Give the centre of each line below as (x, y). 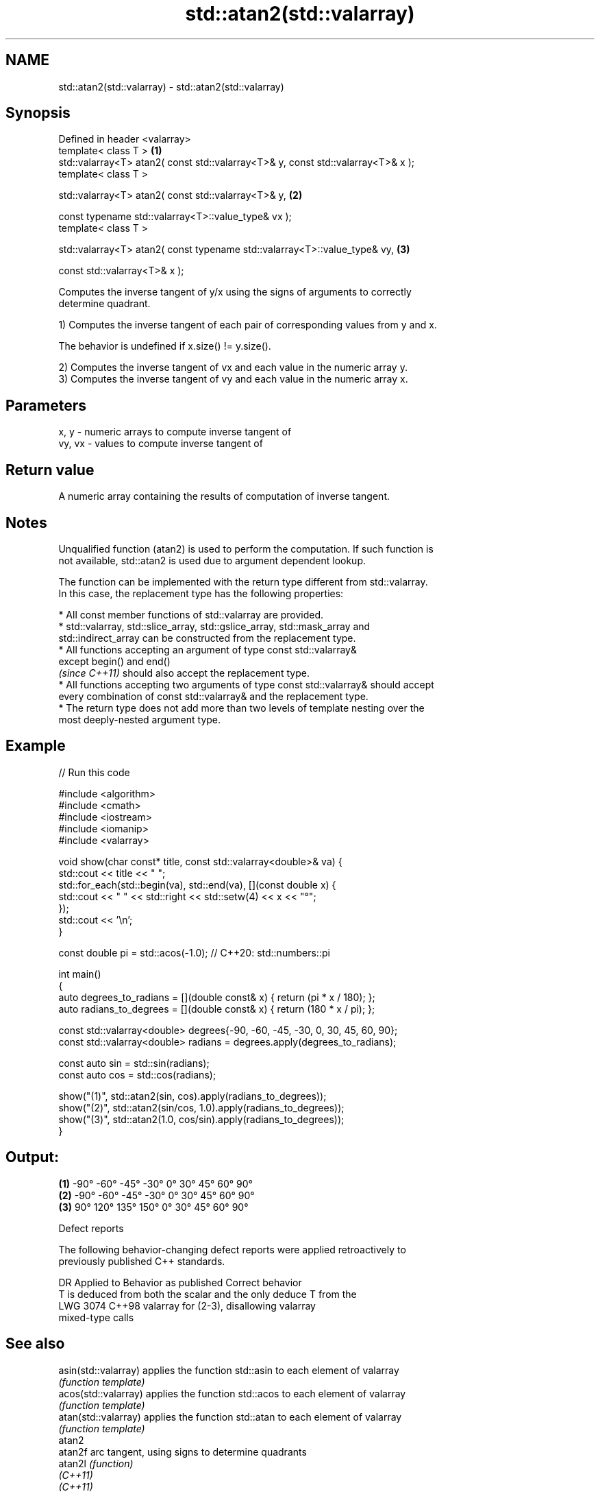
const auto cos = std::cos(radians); (137, 1074)
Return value (50, 470)
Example (36, 746)
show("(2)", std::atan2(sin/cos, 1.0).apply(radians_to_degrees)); (201, 1107)
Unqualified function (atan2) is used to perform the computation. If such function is (246, 549)
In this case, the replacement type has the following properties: (201, 593)
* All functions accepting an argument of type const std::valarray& (208, 649)
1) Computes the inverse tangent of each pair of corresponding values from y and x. (248, 325)
